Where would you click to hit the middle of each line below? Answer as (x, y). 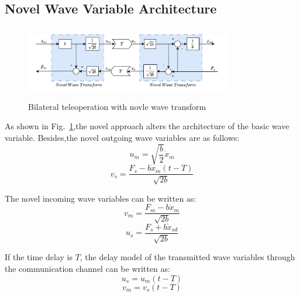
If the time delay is (39, 257)
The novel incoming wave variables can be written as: (101, 198)
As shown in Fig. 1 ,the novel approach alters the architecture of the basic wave (147, 126)
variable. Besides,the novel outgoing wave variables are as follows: (122, 137)
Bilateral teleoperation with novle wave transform (117, 106)
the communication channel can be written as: (87, 269)
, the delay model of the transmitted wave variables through (187, 257)
